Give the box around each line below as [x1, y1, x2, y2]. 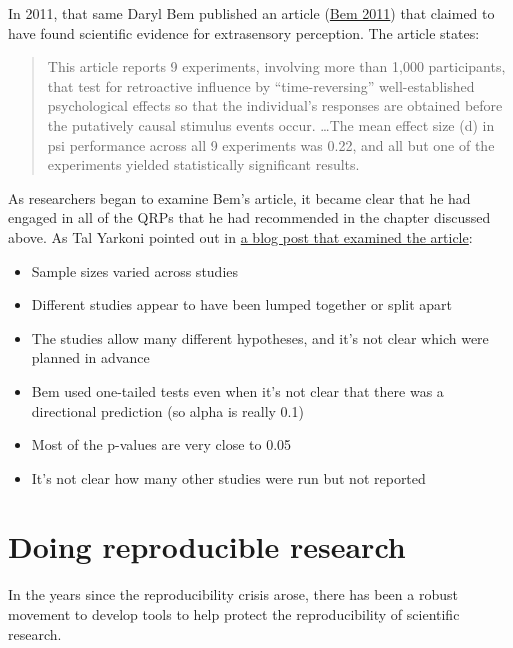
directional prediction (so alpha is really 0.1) [31, 400, 304, 421]
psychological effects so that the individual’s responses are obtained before [47, 95, 503, 116]
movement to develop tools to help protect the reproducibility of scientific [8, 604, 460, 624]
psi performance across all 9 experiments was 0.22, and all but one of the [47, 134, 495, 155]
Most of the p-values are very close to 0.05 [31, 434, 292, 455]
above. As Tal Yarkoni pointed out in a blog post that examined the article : [8, 226, 473, 247]
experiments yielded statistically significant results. [47, 154, 360, 175]
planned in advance [31, 347, 150, 368]
